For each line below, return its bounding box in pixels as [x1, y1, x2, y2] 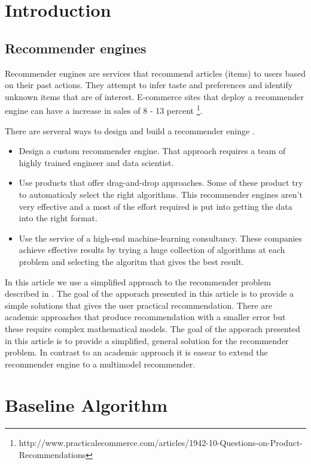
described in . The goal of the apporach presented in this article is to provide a [5, 287, 294, 300]
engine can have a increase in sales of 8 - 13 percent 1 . [5, 103, 203, 117]
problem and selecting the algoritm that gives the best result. [19, 255, 244, 267]
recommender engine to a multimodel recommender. [5, 357, 196, 370]
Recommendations [19, 448, 86, 461]
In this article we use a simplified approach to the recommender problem [5, 275, 271, 288]
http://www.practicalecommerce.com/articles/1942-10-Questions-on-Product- [19, 436, 303, 449]
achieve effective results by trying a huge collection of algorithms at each [19, 243, 285, 256]
